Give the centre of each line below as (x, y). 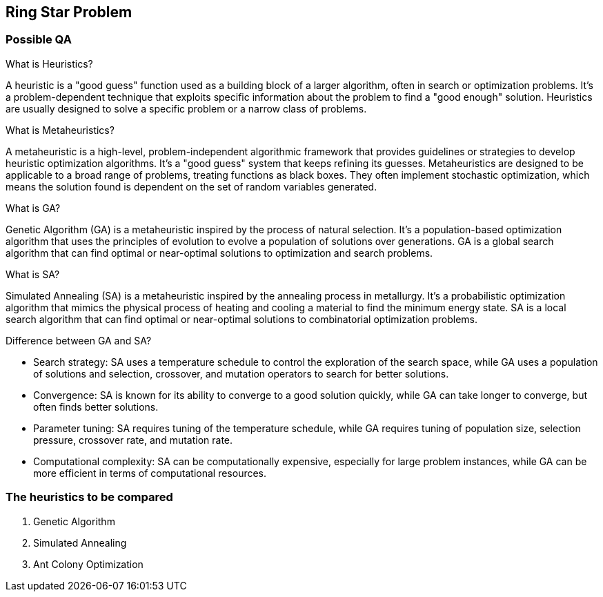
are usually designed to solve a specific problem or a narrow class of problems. (186, 108)
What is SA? (33, 274)
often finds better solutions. (96, 407)
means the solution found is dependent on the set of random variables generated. (191, 186)
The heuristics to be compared (89, 497)
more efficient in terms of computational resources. (150, 473)
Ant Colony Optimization (88, 564)
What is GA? (33, 208)
